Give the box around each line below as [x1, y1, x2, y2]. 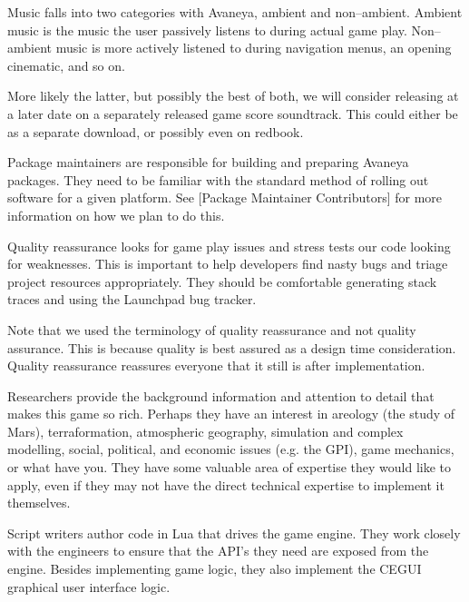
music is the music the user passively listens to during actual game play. [7, 20, 407, 39]
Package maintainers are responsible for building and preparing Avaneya [7, 153, 409, 172]
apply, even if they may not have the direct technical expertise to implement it [7, 475, 445, 494]
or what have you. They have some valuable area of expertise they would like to [7, 458, 452, 477]
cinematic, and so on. [7, 55, 125, 74]
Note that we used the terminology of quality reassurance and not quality [7, 320, 416, 339]
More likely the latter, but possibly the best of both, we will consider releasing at [7, 86, 459, 105]
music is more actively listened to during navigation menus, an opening [55, 38, 452, 57]
